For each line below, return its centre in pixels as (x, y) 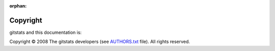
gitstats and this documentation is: (46, 32)
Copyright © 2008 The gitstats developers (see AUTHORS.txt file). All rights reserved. (100, 42)
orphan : (18, 6)
